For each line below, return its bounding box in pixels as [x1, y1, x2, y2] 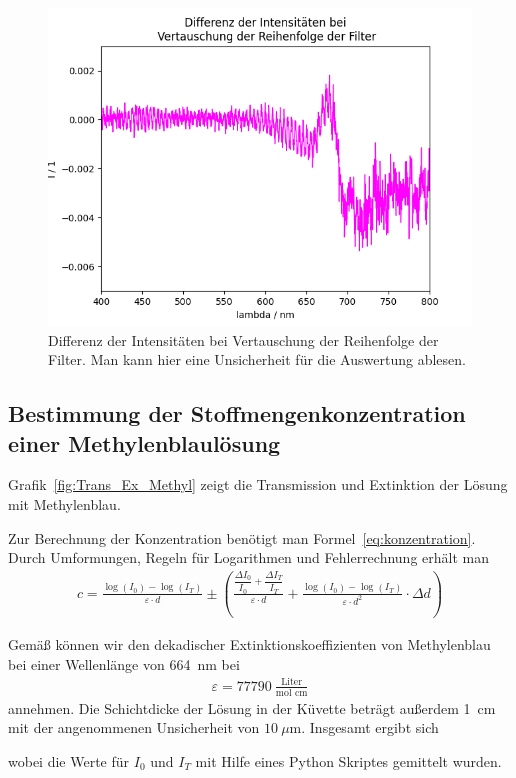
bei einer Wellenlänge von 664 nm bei [8, 653, 240, 674]
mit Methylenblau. [8, 493, 121, 514]
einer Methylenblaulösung [8, 427, 281, 458]
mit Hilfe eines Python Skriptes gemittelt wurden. [195, 750, 502, 771]
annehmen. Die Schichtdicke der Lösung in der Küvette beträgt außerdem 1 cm [8, 697, 496, 718]
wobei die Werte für [8, 750, 130, 771]
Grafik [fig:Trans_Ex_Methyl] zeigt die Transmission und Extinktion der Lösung [8, 474, 508, 495]
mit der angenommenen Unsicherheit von [8, 717, 260, 738]
